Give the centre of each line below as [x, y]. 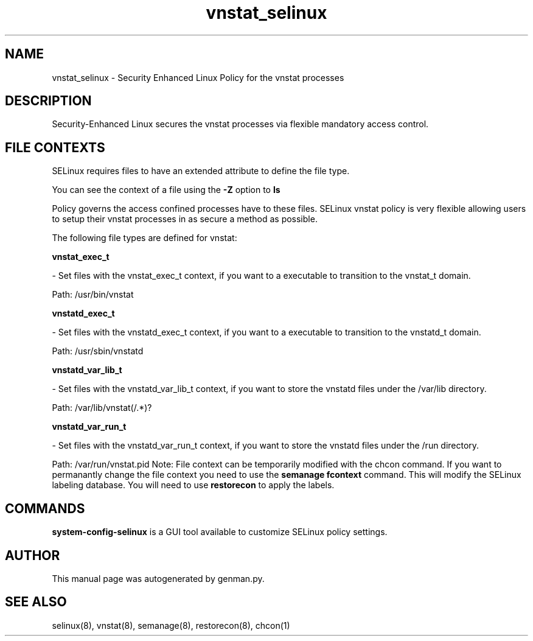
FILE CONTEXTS [55, 147]
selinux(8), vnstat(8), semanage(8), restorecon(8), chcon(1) [171, 625]
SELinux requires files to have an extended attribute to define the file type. [201, 171]
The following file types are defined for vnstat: [145, 238]
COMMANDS [45, 508]
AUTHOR [33, 555]
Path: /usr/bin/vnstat [93, 295]
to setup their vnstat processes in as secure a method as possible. [185, 219]
